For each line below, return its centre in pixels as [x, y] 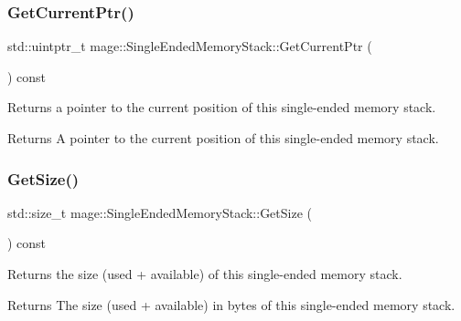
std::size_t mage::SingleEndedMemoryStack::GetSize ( [160, 212]
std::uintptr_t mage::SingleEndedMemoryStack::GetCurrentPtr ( [190, 46]
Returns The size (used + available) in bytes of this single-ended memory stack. [231, 304]
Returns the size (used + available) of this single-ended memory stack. [205, 274]
